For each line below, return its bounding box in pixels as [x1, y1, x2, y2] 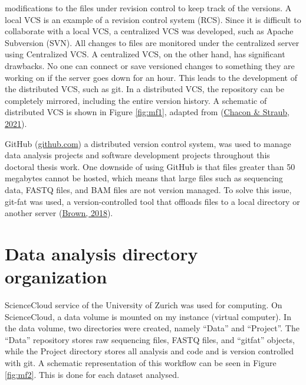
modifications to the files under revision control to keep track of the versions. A [5, 2, 292, 14]
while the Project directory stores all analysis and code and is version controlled [5, 345, 294, 357]
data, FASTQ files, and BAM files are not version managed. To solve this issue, [5, 183, 292, 195]
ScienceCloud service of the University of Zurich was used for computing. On [5, 299, 282, 311]
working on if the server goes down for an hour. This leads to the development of [5, 71, 297, 83]
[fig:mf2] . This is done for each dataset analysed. [5, 368, 179, 380]
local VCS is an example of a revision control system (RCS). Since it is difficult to [5, 13, 301, 25]
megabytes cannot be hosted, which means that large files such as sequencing [5, 172, 283, 184]
